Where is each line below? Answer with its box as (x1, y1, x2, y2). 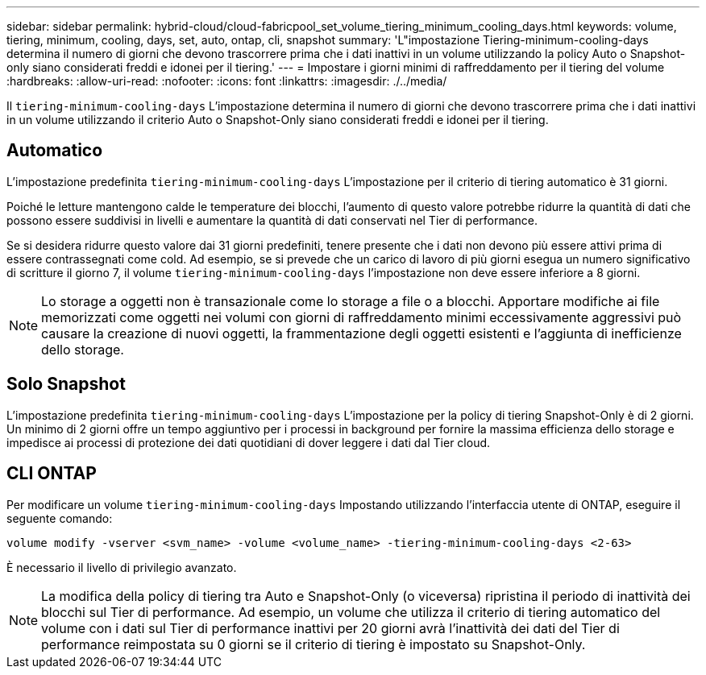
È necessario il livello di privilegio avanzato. (6, 560, 237, 574)
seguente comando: (6, 511, 113, 525)
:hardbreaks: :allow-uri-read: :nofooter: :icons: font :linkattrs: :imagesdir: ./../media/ (6, 74, 447, 88)
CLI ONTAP (6, 463, 97, 484)
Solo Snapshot (6, 374, 126, 395)
